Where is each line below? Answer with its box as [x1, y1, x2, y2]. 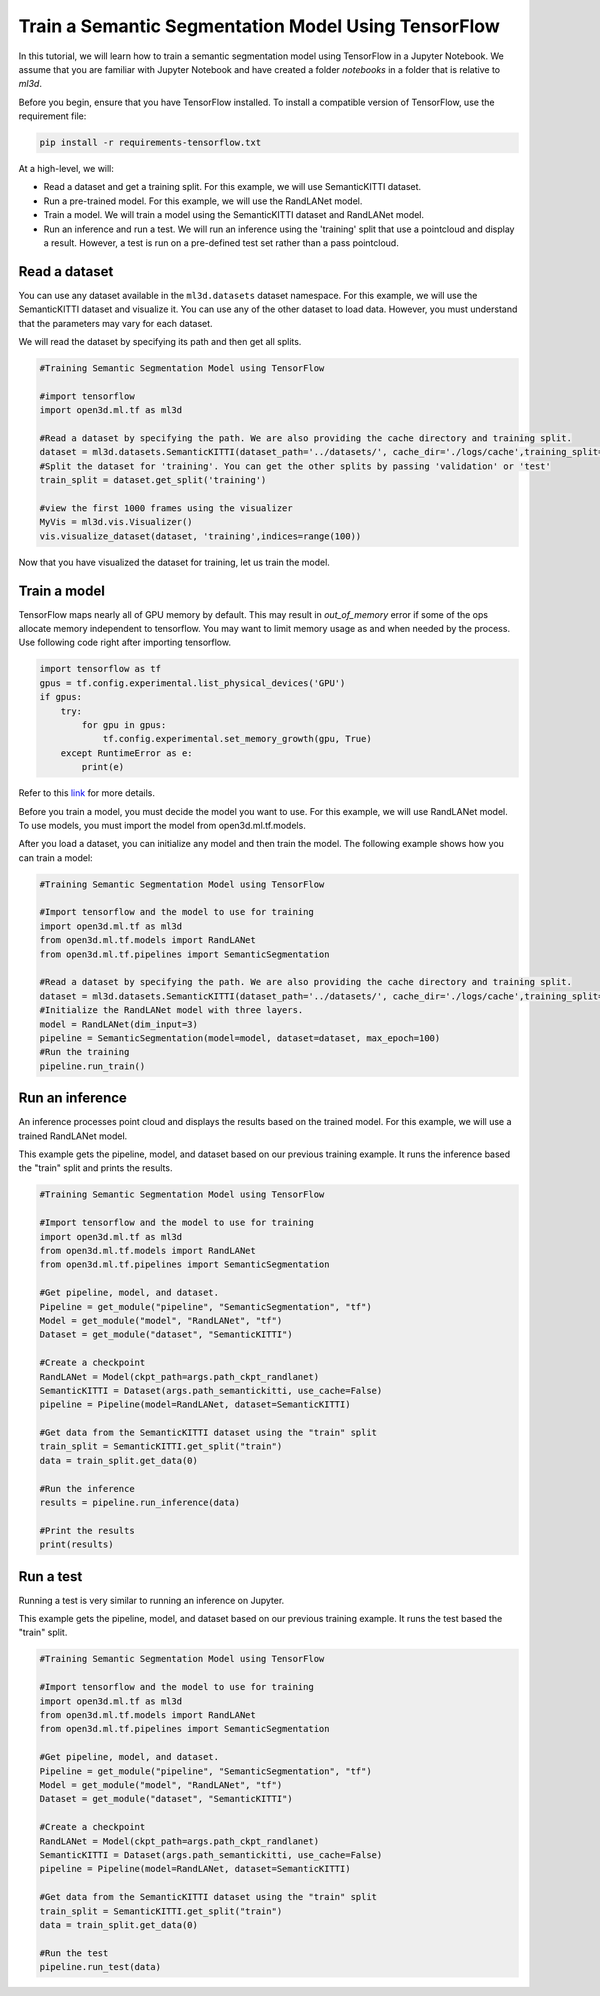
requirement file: [18, 110, 87, 122]
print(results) [39, 1539, 114, 1550]
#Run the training [39, 1046, 130, 1058]
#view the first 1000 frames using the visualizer [39, 503, 294, 514]
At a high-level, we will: [18, 163, 115, 175]
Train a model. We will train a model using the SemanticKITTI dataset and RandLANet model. [43, 209, 425, 221]
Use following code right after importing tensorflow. [18, 636, 232, 649]
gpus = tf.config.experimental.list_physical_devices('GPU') [39, 677, 346, 689]
